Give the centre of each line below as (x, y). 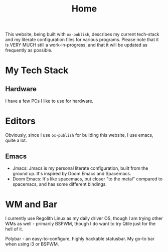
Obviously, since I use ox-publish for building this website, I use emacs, (79, 135)
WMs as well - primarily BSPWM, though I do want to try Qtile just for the (80, 223)
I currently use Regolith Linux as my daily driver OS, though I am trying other (84, 218)
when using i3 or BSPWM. (32, 244)
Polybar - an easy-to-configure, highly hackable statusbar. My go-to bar (80, 238)
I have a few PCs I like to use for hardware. (49, 101)
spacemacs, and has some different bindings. (59, 184)
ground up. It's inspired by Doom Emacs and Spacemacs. (72, 173)
